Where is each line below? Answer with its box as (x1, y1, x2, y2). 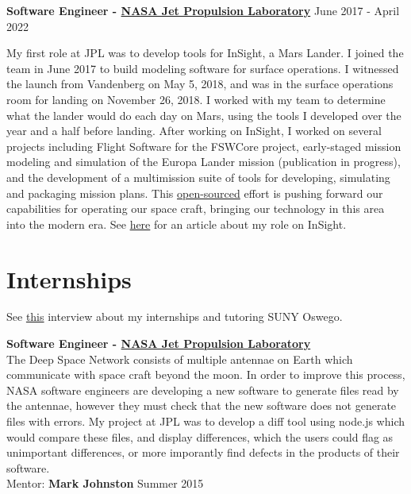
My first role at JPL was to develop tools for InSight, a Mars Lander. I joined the (6, 44, 404, 61)
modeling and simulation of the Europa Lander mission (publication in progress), (6, 153, 401, 170)
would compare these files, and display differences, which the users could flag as (6, 428, 394, 445)
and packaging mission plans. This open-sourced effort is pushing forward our (6, 184, 383, 201)
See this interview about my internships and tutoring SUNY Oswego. (6, 308, 343, 325)
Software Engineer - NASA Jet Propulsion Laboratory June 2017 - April (6, 2, 400, 18)
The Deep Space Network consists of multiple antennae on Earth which (6, 350, 353, 367)
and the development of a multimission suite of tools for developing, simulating (6, 168, 390, 185)
